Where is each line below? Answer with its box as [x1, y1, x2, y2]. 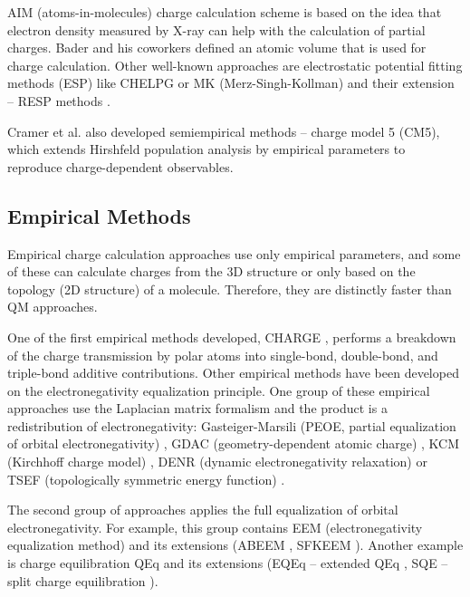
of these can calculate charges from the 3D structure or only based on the [7, 262, 416, 281]
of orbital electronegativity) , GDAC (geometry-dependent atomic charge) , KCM [7, 434, 459, 453]
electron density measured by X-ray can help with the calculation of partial [7, 20, 426, 39]
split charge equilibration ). [7, 571, 158, 590]
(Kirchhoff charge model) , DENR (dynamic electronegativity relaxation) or [7, 452, 427, 471]
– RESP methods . [7, 91, 110, 110]
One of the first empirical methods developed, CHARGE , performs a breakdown [7, 327, 456, 346]
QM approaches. [7, 297, 98, 316]
